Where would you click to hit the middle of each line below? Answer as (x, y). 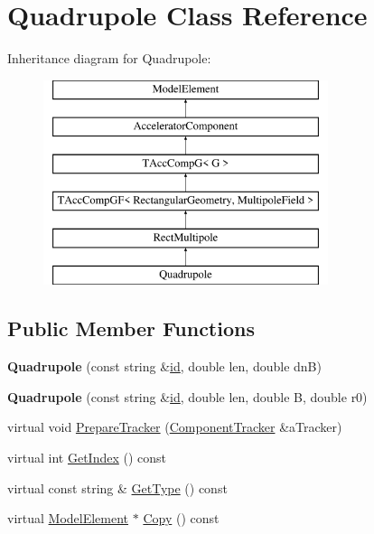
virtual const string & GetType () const (117, 487)
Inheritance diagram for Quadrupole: (109, 58)
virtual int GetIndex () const (87, 458)
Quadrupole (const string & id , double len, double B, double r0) (187, 396)
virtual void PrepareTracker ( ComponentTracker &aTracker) (175, 427)
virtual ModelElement (68, 518)
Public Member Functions (131, 328)
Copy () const (181, 518)
